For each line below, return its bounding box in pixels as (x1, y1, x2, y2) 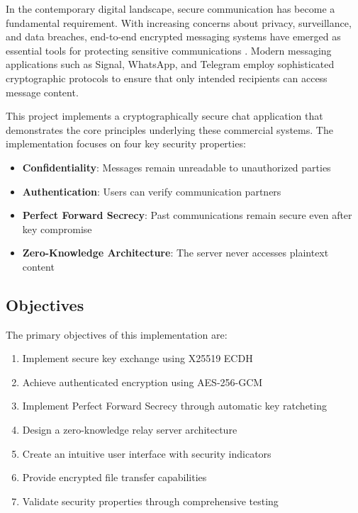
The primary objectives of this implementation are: (6, 327, 228, 342)
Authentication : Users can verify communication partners (22, 184, 281, 198)
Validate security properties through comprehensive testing (22, 493, 279, 508)
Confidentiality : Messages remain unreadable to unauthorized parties (22, 159, 331, 174)
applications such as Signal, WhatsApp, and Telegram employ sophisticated (6, 57, 335, 72)
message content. (6, 84, 79, 99)
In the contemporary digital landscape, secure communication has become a (6, 1, 335, 16)
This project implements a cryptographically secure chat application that (6, 108, 323, 123)
